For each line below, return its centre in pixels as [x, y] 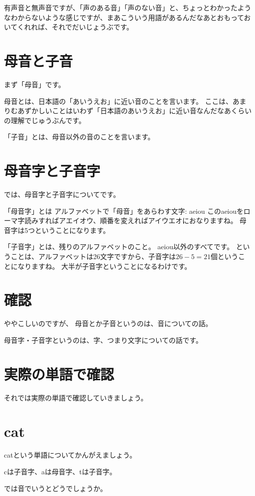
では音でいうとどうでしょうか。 [56, 488]
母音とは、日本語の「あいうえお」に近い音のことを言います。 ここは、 [118, 101]
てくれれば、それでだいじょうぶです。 [72, 27]
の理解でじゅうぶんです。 [45, 120]
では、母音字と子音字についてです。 [62, 194]
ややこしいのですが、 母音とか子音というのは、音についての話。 [108, 323]
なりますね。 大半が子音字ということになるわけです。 [104, 266]
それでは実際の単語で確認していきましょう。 [76, 397]
